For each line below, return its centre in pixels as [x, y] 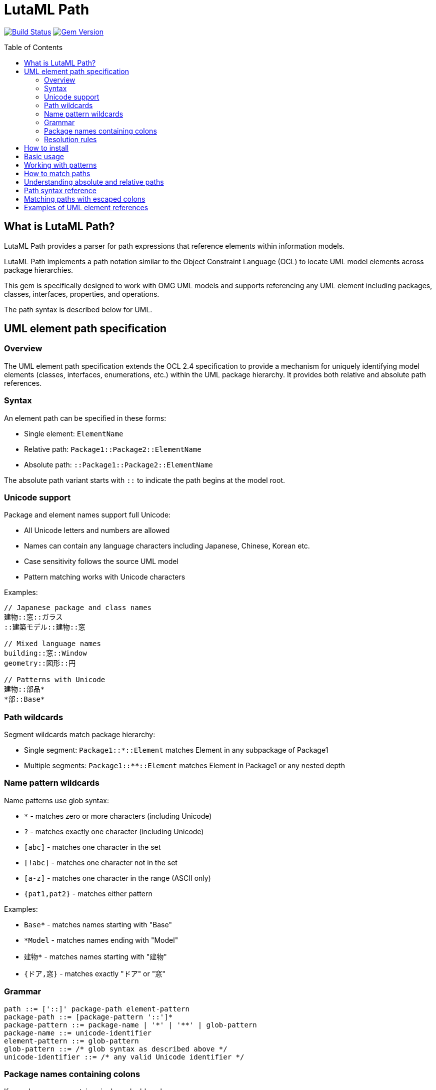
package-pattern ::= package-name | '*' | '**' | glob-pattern [130, 1025]
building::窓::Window [45, 653]
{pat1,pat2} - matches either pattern [88, 893]
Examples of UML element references [86, 207]
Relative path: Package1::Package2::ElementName [113, 449]
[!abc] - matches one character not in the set [101, 862]
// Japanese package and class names [78, 608]
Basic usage [44, 156]
